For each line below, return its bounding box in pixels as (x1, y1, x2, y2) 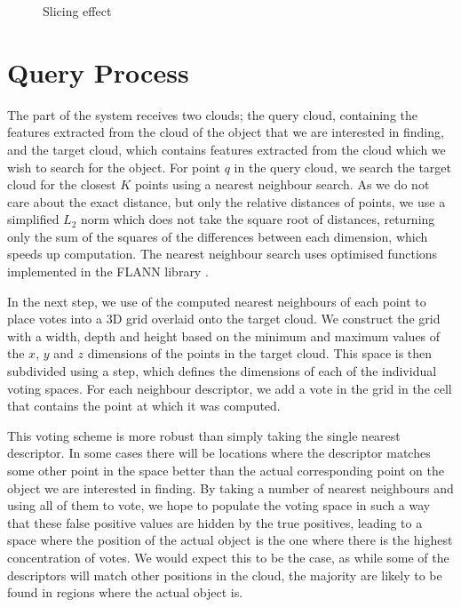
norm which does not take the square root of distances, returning (80, 210, 435, 228)
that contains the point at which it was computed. (7, 396, 281, 415)
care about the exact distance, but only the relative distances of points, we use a (7, 192, 446, 211)
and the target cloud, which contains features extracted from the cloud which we (7, 140, 446, 158)
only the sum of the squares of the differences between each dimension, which (7, 227, 428, 245)
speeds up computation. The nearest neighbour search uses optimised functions (7, 244, 438, 263)
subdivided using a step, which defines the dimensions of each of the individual (7, 362, 437, 380)
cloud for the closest (7, 175, 116, 194)
